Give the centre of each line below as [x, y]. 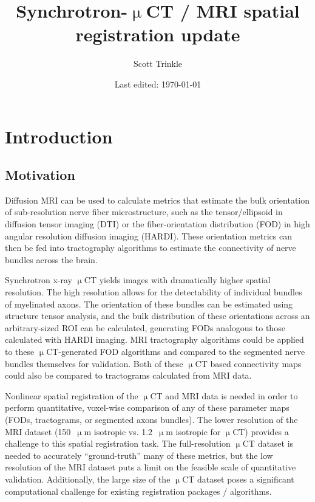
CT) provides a [261, 431]
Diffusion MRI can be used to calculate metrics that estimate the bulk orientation [157, 200]
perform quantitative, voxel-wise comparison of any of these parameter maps [147, 407]
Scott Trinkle [158, 64]
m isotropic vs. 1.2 [118, 431]
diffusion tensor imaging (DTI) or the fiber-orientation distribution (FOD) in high [157, 224]
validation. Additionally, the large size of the [88, 479]
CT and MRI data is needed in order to [224, 395]
